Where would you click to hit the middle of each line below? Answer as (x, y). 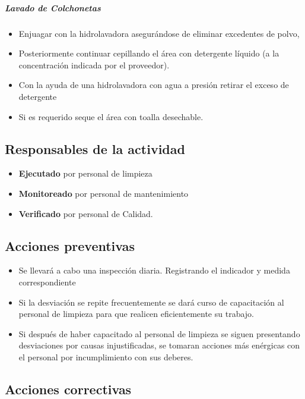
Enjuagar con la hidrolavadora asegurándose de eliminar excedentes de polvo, (159, 33)
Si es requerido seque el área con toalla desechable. (111, 116)
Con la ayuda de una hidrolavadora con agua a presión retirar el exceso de (154, 85)
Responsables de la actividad (95, 148)
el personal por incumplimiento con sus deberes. (106, 356)
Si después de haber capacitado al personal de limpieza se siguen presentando (159, 333)
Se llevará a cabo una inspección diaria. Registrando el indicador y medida (154, 270)
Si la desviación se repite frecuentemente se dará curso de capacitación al (151, 302)
